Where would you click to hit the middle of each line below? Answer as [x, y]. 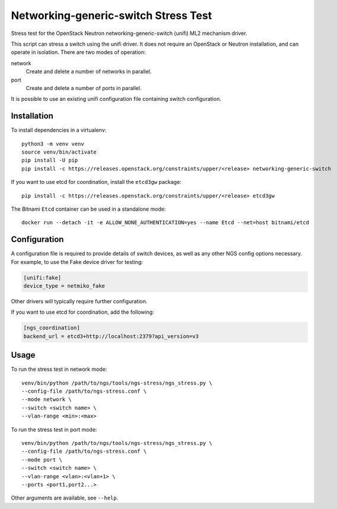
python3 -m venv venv [53, 144]
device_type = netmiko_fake [64, 286]
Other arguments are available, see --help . [65, 498]
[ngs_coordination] [52, 328]
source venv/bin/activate [59, 152]
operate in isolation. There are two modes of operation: [78, 52]
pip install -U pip [50, 160]
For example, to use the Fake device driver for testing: [77, 262]
